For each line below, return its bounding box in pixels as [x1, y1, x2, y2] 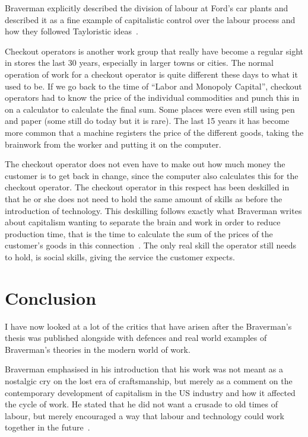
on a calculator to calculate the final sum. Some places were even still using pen [5, 103, 295, 115]
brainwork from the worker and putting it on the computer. [5, 138, 221, 150]
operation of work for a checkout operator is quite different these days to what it [5, 68, 298, 80]
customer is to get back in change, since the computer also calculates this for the [5, 169, 299, 181]
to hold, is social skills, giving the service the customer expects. [5, 250, 235, 263]
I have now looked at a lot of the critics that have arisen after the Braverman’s [5, 320, 292, 332]
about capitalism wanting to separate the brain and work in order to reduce [5, 216, 281, 228]
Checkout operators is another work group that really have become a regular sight [5, 44, 303, 57]
